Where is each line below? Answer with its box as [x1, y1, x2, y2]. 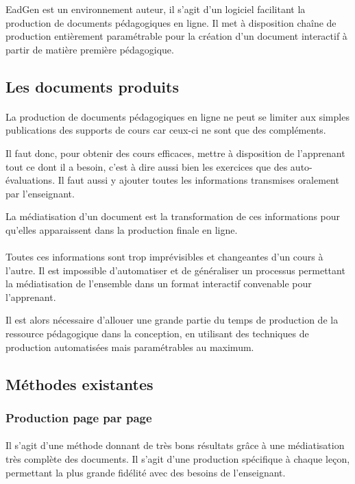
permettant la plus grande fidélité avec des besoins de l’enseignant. [5, 465, 286, 479]
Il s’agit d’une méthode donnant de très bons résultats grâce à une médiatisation [5, 438, 345, 452]
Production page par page [5, 409, 152, 426]
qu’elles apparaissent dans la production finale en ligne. [5, 222, 238, 237]
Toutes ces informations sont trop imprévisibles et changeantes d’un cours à [5, 250, 323, 264]
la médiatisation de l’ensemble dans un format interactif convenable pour [5, 276, 312, 291]
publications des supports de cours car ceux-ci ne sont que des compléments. [5, 123, 326, 137]
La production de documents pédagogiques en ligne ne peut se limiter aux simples [5, 109, 350, 123]
